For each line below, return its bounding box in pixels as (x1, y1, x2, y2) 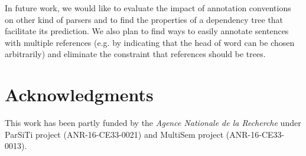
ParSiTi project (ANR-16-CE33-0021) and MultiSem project (5, 128, 224, 140)
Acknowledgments (5, 82, 154, 107)
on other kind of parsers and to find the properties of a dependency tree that (5, 13, 284, 25)
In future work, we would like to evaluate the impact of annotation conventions (5, 2, 291, 14)
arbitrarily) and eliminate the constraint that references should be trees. (5, 48, 266, 60)
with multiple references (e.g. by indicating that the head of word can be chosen (5, 36, 295, 48)
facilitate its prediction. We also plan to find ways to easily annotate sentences (5, 25, 289, 37)
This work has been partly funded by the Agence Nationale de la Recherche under (5, 117, 301, 129)
